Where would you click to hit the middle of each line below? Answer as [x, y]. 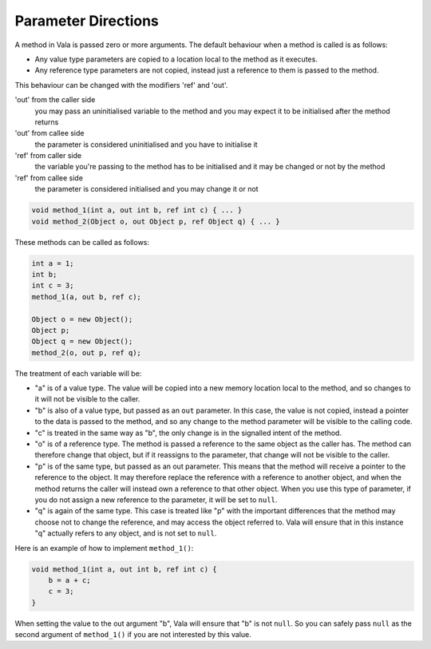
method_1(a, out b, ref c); [86, 297]
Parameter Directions [87, 21]
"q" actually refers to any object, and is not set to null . [126, 533]
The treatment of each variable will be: [78, 373]
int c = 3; [53, 286]
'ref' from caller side [48, 156]
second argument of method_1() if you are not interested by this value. [133, 635]
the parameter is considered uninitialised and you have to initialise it [146, 144]
